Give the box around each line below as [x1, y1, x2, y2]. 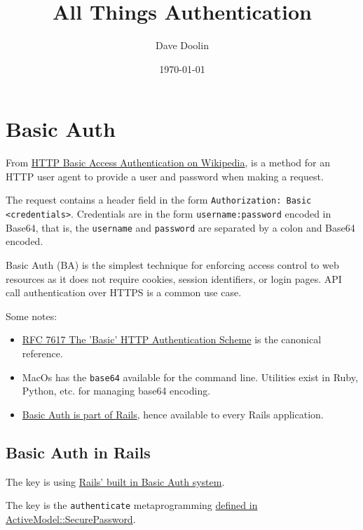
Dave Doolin [156, 38, 209, 53]
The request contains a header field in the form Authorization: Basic [6, 192, 312, 207]
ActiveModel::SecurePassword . [6, 511, 136, 526]
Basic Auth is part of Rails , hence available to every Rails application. [22, 406, 324, 421]
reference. [22, 345, 63, 360]
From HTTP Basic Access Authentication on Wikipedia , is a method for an [6, 155, 330, 170]
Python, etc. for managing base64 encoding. [22, 383, 211, 398]
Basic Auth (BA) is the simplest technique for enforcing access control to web [6, 258, 339, 272]
